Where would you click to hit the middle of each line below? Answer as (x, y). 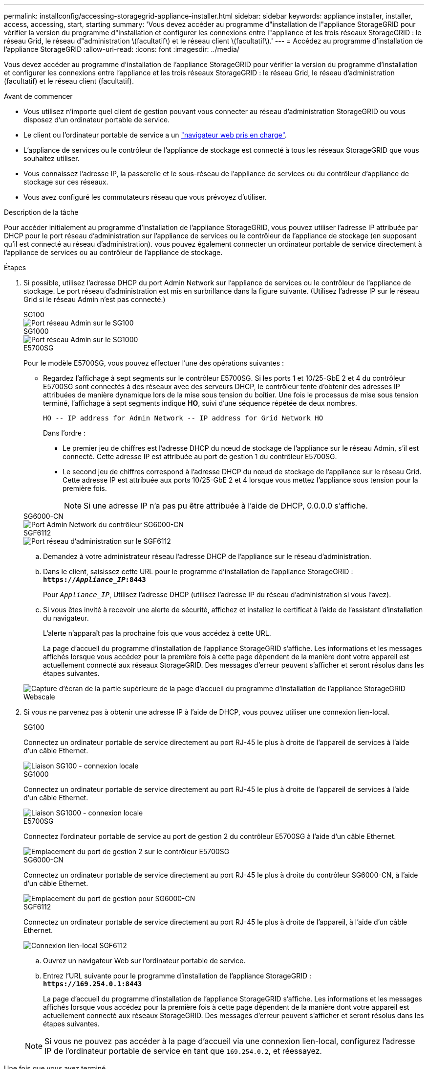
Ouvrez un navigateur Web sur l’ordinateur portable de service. (144, 961)
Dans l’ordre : (64, 433)
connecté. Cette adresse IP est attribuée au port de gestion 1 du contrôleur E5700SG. (200, 456)
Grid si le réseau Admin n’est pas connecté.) (95, 299)
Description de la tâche (41, 212)
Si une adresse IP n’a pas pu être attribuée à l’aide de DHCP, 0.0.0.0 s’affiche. (226, 506)
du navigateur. (66, 618)
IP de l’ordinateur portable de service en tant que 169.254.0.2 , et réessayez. (183, 1051)
